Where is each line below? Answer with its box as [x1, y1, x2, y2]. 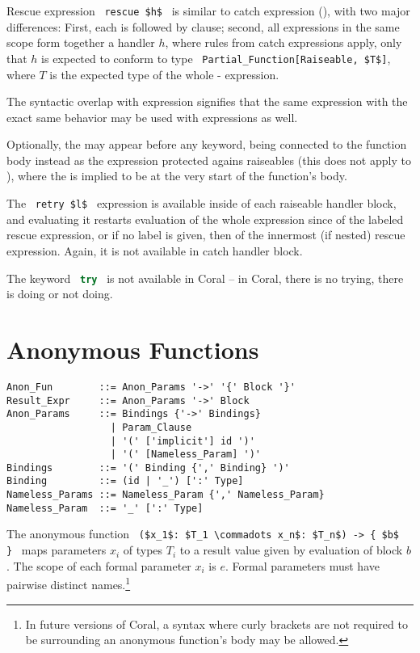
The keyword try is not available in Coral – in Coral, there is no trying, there [6, 269, 404, 286]
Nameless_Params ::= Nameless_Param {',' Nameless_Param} [6, 489, 325, 501]
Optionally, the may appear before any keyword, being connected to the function [6, 136, 407, 153]
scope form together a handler [6, 34, 155, 51]
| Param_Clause [110, 421, 192, 433]
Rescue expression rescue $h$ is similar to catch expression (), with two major [6, 2, 410, 19]
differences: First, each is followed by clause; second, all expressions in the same [6, 18, 400, 35]
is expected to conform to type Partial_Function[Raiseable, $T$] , [41, 49, 391, 66]
